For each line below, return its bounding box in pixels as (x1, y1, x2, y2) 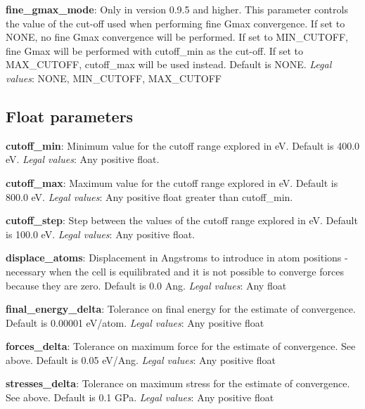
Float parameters (6, 105, 134, 126)
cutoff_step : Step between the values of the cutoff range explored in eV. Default (6, 213, 358, 228)
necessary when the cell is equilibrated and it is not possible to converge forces (6, 264, 344, 278)
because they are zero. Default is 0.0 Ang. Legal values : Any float (6, 278, 287, 292)
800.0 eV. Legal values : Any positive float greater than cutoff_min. (6, 189, 293, 204)
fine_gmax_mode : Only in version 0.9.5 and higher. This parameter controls (6, 2, 348, 16)
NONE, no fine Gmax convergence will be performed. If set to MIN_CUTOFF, (6, 30, 348, 44)
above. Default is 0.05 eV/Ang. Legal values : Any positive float (6, 352, 276, 367)
